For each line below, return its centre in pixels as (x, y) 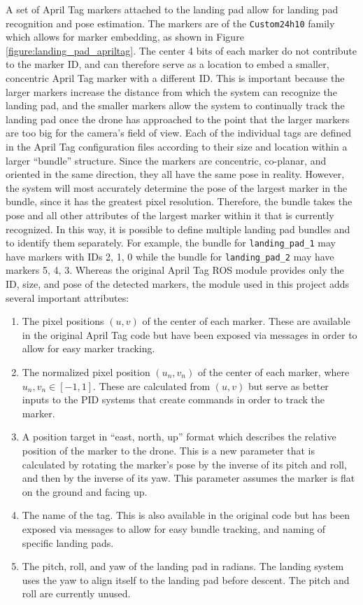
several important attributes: (67, 297)
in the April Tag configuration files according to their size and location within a (177, 146)
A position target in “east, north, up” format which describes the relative (179, 437)
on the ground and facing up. (85, 491)
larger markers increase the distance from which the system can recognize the (171, 91)
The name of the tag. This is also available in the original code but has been (186, 515)
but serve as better (288, 385)
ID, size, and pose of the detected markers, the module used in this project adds (178, 284)
